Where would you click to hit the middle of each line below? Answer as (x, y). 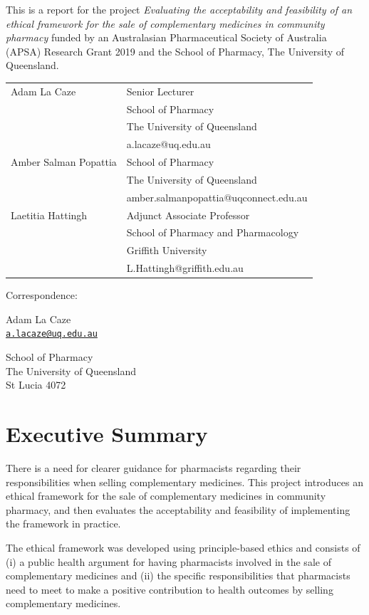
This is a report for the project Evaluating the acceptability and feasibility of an (179, 9)
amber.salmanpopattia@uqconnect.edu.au (217, 197)
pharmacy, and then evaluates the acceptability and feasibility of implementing (178, 509)
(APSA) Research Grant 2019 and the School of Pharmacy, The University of (175, 51)
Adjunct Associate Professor (188, 215)
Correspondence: (42, 295)
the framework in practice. (63, 524)
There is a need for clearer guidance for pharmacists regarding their (154, 468)
